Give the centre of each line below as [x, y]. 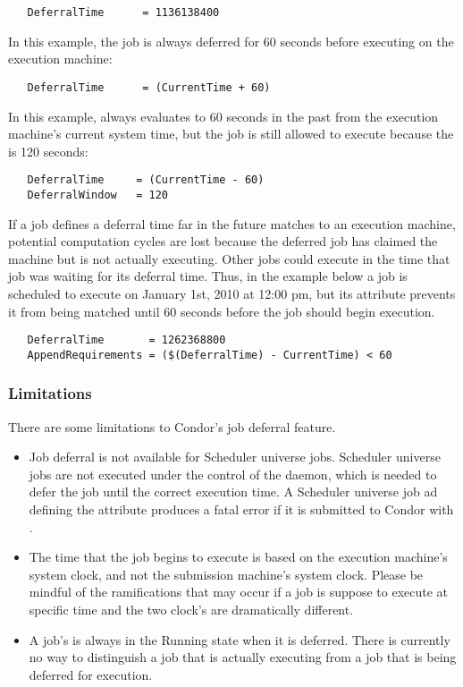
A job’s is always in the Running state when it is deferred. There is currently [240, 639]
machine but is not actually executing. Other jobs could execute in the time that [229, 258]
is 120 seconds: [48, 151]
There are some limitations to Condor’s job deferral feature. [172, 426]
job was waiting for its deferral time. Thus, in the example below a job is [208, 276]
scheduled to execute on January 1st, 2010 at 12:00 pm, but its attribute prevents [232, 293]
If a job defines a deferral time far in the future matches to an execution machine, [232, 223]
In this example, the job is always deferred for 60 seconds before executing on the [231, 41]
